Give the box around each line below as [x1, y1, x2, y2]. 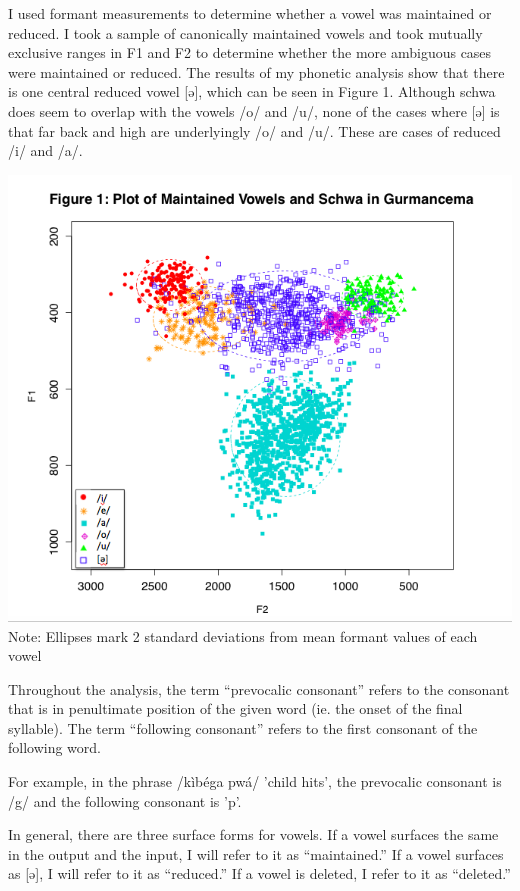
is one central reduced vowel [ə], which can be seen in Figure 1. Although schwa [8, 81, 496, 102]
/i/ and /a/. [8, 140, 83, 161]
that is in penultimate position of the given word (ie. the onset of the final [8, 698, 463, 719]
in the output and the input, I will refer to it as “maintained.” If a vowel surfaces [8, 843, 504, 864]
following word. [8, 737, 102, 758]
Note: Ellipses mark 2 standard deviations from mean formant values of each [8, 625, 478, 646]
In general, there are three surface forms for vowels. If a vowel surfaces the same [8, 824, 499, 845]
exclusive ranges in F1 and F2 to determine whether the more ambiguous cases [8, 42, 492, 63]
